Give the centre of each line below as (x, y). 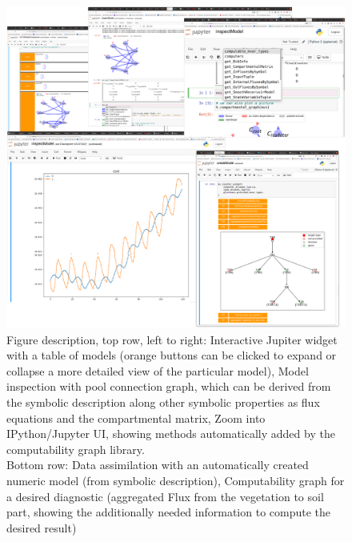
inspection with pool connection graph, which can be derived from (169, 386)
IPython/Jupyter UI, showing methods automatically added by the (171, 434)
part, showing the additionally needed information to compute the (169, 512)
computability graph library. (76, 449)
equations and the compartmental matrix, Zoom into (136, 418)
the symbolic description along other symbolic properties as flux (163, 402)
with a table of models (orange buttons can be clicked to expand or (172, 355)
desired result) (42, 527)
